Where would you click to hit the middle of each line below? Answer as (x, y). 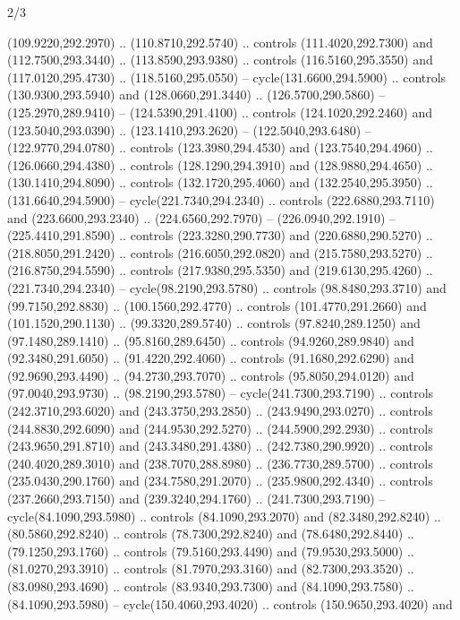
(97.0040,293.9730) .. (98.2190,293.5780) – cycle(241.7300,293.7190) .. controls (221, 393)
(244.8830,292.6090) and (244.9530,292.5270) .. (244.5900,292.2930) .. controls (220, 428)
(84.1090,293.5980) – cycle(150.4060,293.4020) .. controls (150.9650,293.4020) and (230, 603)
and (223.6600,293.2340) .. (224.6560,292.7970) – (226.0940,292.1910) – (202, 217)
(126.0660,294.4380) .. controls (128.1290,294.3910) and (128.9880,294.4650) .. (220, 164)
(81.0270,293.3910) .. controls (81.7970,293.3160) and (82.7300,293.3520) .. (211, 568)
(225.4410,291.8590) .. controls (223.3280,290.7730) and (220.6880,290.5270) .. (220, 235)
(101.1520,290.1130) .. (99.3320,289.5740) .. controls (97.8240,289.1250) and (214, 323)
